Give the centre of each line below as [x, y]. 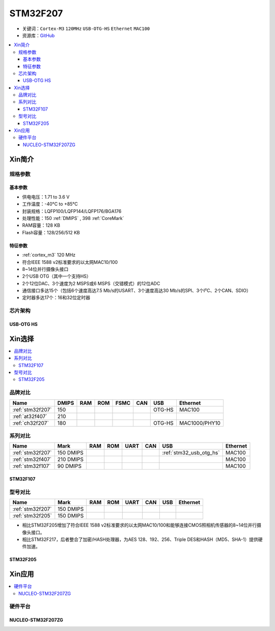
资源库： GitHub [38, 35]
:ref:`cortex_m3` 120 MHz [49, 255]
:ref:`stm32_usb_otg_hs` [191, 453]
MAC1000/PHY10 [200, 423]
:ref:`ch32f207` [31, 423]
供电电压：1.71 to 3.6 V [46, 197]
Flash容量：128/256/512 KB [51, 232]
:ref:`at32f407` [30, 416]
